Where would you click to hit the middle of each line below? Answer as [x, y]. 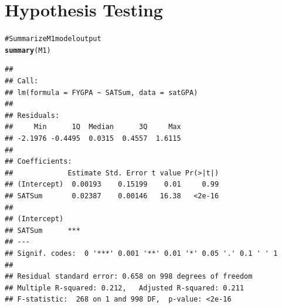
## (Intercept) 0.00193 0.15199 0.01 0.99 [112, 185]
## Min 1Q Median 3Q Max [93, 127]
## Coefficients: [38, 162]
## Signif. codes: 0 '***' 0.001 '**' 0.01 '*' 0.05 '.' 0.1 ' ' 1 [141, 253]
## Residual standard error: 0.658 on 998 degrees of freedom [129, 277]
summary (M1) [28, 50]
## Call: [22, 81]
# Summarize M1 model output [53, 39]
